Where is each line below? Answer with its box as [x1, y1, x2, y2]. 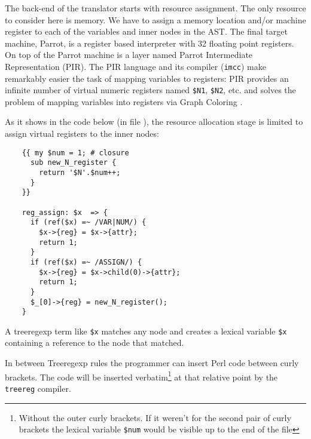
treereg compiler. [5, 382, 71, 394]
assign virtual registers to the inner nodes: [5, 127, 159, 140]
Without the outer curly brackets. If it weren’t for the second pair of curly [19, 411, 291, 423]
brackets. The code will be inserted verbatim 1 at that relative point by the [5, 369, 278, 383]
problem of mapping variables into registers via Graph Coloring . [5, 95, 243, 108]
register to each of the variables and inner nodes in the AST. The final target [5, 25, 288, 38]
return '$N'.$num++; [39, 168, 121, 177]
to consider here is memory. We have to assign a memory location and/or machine [5, 13, 306, 26]
